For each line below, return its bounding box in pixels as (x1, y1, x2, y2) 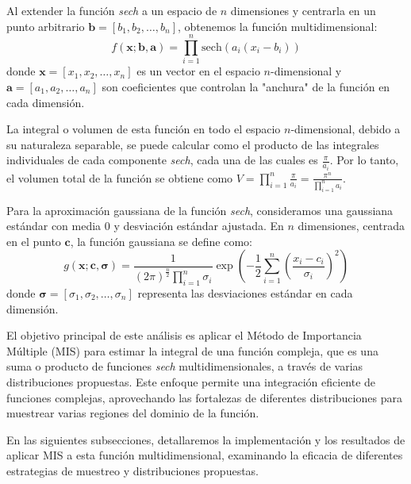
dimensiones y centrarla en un (230, 2, 376, 18)
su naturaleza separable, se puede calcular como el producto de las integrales (6, 136, 379, 152)
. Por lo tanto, (329, 152, 399, 168)
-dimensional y (271, 63, 342, 79)
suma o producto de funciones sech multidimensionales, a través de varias (6, 358, 363, 375)
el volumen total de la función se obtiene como (6, 169, 233, 186)
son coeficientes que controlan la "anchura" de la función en (102, 78, 390, 94)
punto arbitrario (6, 17, 85, 34)
